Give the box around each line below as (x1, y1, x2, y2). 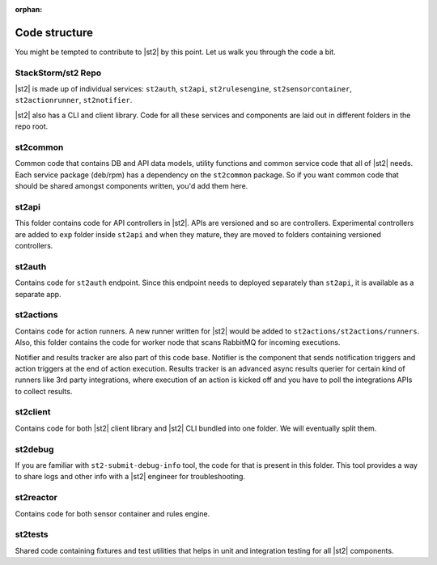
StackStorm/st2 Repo (15, 67, 102, 79)
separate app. (15, 289, 62, 299)
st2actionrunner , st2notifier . (15, 96, 133, 105)
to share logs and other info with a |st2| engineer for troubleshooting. (15, 472, 246, 482)
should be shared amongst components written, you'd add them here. (15, 181, 248, 191)
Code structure (15, 25, 93, 40)
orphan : (15, 5, 43, 14)
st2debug (15, 444, 54, 455)
